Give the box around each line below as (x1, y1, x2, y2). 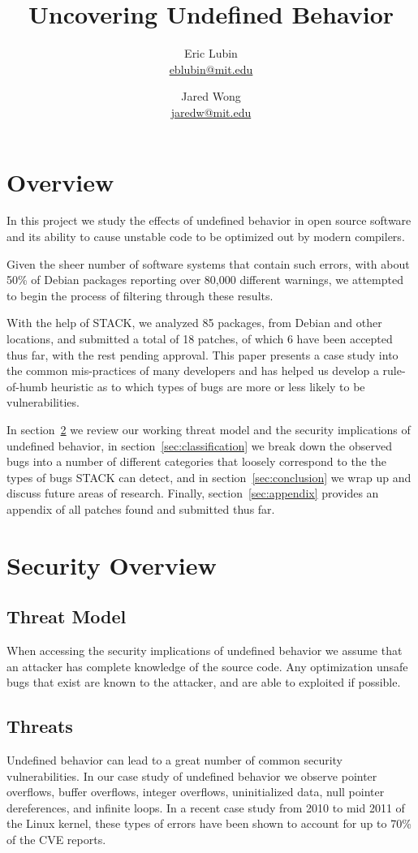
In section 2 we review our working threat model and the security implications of (6, 420, 411, 437)
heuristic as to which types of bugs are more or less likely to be (50, 377, 365, 394)
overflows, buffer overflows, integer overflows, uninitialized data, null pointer (6, 783, 385, 800)
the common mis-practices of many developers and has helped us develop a (6, 362, 379, 379)
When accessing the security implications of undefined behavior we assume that (6, 642, 403, 659)
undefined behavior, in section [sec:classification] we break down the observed (6, 437, 392, 454)
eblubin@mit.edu (169, 60, 253, 77)
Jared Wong (181, 88, 241, 105)
